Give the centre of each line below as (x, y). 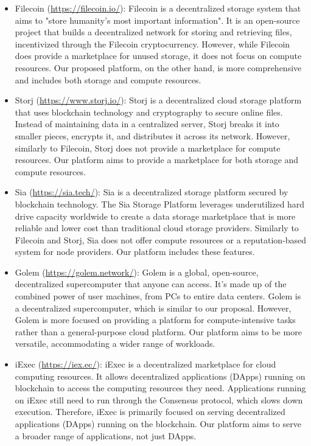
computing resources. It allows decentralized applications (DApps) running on (160, 376)
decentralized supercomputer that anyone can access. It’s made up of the (151, 284)
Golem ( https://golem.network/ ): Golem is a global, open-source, (137, 272)
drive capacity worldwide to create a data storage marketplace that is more (155, 216)
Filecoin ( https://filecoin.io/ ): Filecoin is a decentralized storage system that (158, 8)
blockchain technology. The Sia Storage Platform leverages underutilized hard (160, 204)
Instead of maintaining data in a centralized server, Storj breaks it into (147, 124)
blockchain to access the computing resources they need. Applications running (160, 388)
